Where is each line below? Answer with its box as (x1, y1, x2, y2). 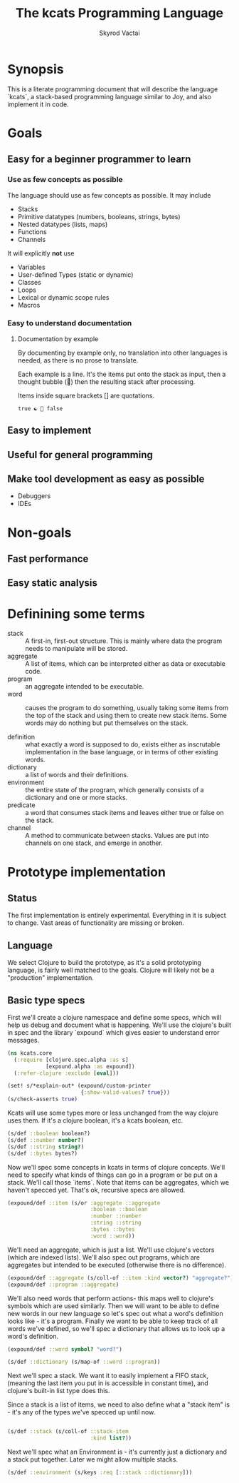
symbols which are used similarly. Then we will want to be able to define (7, 1301, 220, 1310)
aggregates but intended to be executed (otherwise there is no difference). (7, 1260, 226, 1269)
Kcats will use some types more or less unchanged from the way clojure (7, 1108, 219, 1118)
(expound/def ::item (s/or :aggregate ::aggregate (7, 1199, 161, 1207)
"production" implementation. (7, 973, 95, 982)
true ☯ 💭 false (17, 405, 63, 412)
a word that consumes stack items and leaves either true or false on (25, 809, 224, 817)
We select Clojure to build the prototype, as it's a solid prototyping (7, 958, 201, 967)
